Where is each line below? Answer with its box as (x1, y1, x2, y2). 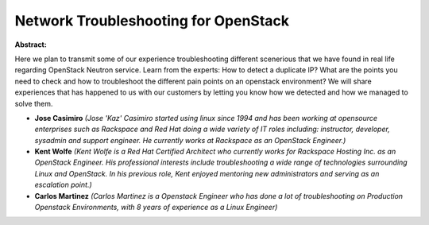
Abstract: (14, 40, 47, 49)
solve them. (14, 99, 53, 108)
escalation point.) (34, 180, 93, 190)
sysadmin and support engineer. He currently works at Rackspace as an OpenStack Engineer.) (34, 135, 346, 145)
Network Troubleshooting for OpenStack (14, 12, 290, 29)
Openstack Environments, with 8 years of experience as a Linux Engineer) (34, 203, 278, 212)
